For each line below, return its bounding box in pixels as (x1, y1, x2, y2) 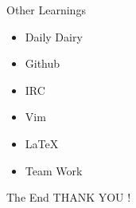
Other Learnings (6, 2, 86, 18)
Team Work (25, 162, 83, 179)
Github (25, 55, 60, 72)
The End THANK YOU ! (6, 189, 131, 206)
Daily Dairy (25, 28, 83, 45)
